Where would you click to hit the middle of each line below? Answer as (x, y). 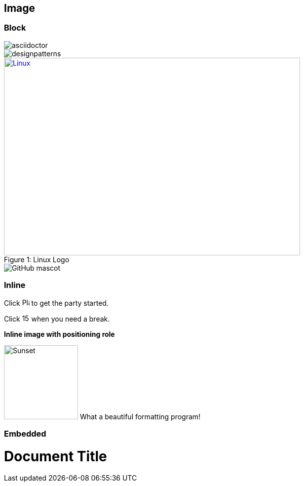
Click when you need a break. (57, 319)
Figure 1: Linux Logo (37, 259)
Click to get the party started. (56, 303)
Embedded (25, 433)
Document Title (56, 456)
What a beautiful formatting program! (140, 416)
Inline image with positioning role (59, 334)
